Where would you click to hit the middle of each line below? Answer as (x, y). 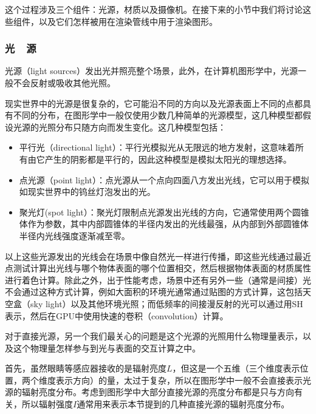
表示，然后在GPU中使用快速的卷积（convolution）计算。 (117, 315)
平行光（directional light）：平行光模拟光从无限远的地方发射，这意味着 (157, 147)
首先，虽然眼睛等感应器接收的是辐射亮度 (86, 368)
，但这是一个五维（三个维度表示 (236, 368)
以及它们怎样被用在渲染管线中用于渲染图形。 (128, 21)
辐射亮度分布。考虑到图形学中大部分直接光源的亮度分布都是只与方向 (158, 392)
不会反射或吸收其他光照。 (64, 83)
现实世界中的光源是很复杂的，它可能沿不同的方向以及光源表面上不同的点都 (154, 103)
